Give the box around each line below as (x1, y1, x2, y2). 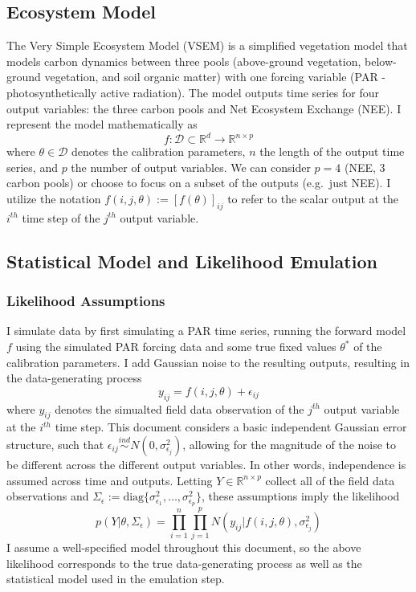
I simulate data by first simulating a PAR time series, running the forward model (6, 322, 406, 339)
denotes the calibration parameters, (71, 143, 246, 160)
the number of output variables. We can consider (71, 158, 311, 175)
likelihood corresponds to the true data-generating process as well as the (6, 554, 362, 571)
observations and (6, 488, 89, 504)
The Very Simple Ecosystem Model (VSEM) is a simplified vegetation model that (6, 37, 408, 54)
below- (365, 52, 397, 69)
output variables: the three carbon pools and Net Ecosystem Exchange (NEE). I (6, 100, 402, 116)
